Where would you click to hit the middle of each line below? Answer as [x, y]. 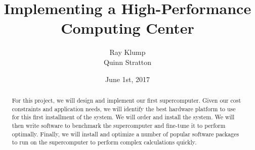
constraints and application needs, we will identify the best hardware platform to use [124, 108]
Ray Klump [127, 52]
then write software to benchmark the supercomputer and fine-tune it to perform [119, 125]
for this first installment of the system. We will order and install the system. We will [123, 117]
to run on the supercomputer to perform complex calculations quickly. [104, 142]
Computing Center [127, 28]
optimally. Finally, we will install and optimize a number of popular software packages [125, 134]
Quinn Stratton [127, 62]
